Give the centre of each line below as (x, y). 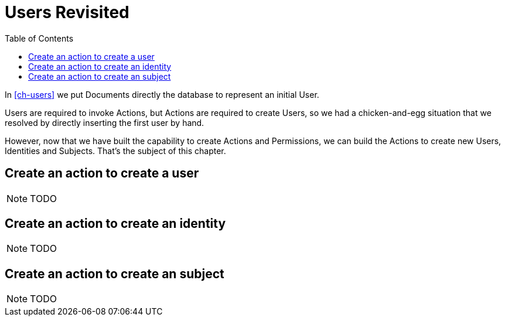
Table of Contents (39, 38)
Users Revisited (67, 12)
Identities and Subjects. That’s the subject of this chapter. (115, 151)
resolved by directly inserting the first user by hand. (105, 122)
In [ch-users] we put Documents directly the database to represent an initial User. (162, 94)
